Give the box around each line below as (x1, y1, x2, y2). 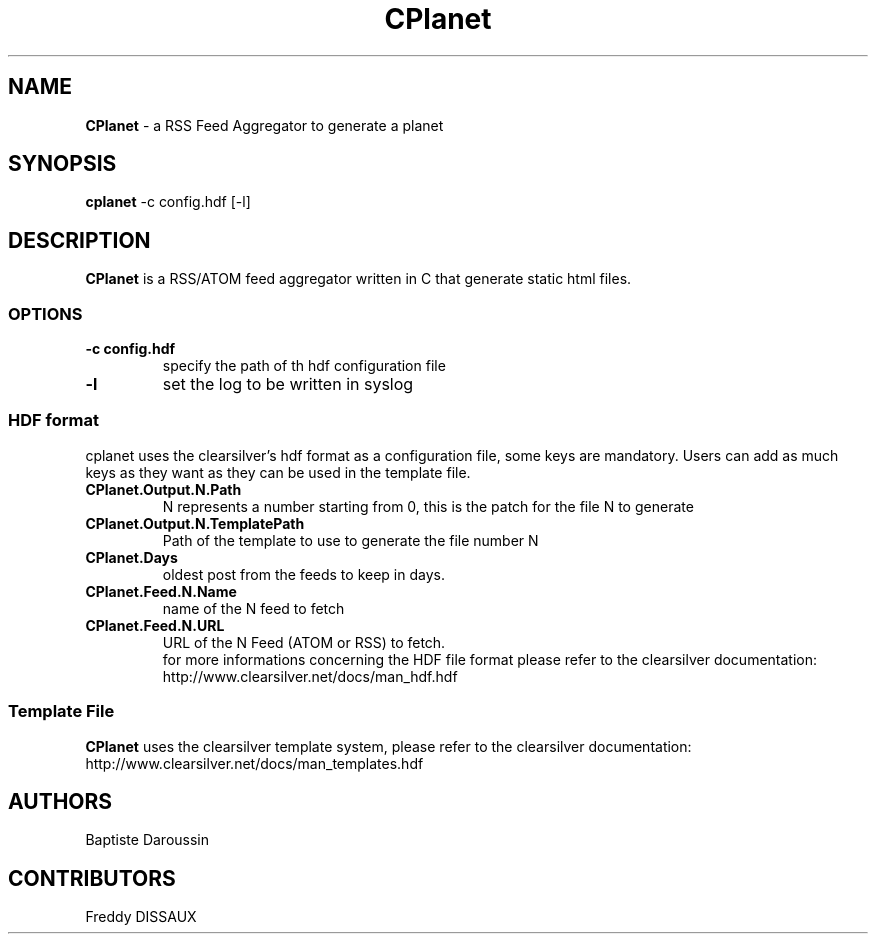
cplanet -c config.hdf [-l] (85, 193, 251, 211)
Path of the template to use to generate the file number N (162, 531, 539, 549)
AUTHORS (8, 788, 113, 814)
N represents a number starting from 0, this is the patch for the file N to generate (162, 497, 694, 515)
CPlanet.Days (85, 548, 178, 566)
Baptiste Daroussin (85, 831, 210, 849)
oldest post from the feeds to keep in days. (162, 565, 445, 583)
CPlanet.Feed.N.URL (85, 616, 225, 634)
